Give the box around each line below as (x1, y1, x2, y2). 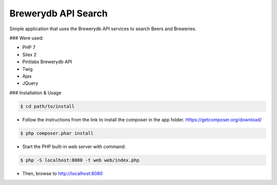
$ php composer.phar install (20, 130, 94, 136)
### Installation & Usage (9, 90, 62, 96)
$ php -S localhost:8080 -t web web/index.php (20, 157, 140, 163)
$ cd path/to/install (20, 103, 75, 109)
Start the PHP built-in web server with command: (22, 143, 126, 150)
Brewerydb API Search (9, 8, 108, 19)
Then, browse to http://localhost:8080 (22, 170, 103, 176)
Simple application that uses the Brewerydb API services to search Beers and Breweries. (9, 26, 197, 32)
